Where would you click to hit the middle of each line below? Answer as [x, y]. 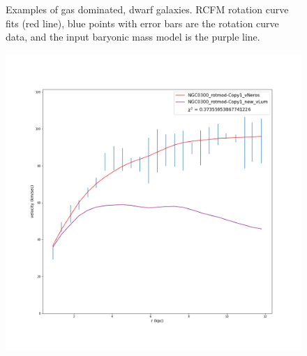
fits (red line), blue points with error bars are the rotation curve [142, 23]
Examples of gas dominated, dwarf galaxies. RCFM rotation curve [147, 9]
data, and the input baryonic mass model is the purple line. [133, 37]
